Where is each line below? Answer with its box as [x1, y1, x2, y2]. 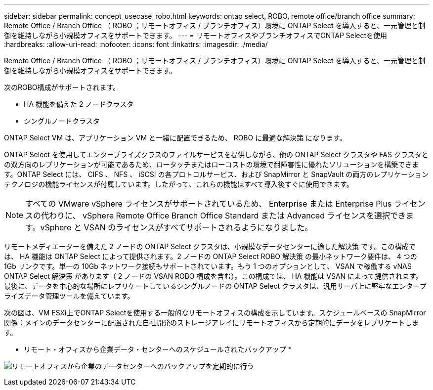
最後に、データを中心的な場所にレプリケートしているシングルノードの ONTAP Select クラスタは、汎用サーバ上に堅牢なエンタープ [4, 282, 427, 290]
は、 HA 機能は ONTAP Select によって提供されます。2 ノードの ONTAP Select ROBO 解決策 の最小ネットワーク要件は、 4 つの [4, 252, 417, 260]
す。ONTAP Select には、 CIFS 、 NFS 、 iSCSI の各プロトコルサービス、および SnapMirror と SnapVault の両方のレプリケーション [4, 170, 429, 178]
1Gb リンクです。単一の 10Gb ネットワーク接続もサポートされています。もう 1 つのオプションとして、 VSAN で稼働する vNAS [4, 262, 412, 270]
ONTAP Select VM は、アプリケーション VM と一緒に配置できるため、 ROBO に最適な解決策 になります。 [4, 133, 346, 142]
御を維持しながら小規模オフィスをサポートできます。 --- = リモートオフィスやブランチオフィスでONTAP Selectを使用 [4, 31, 388, 40]
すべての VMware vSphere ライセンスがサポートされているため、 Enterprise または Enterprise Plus [25, 199, 392, 209]
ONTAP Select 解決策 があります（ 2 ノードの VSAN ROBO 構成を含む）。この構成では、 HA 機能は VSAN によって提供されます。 [4, 272, 423, 280]
